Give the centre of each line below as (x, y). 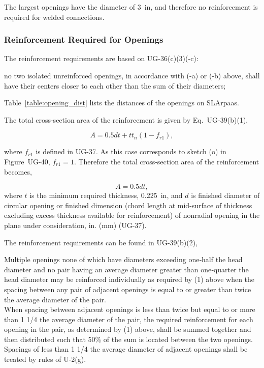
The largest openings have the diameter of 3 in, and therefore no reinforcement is (131, 7)
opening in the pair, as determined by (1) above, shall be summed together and (128, 329)
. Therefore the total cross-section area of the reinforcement (167, 161)
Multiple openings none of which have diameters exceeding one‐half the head (123, 259)
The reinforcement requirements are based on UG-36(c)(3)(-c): (101, 58)
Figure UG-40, (27, 161)
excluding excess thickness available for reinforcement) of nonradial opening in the (132, 215)
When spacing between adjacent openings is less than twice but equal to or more (130, 309)
